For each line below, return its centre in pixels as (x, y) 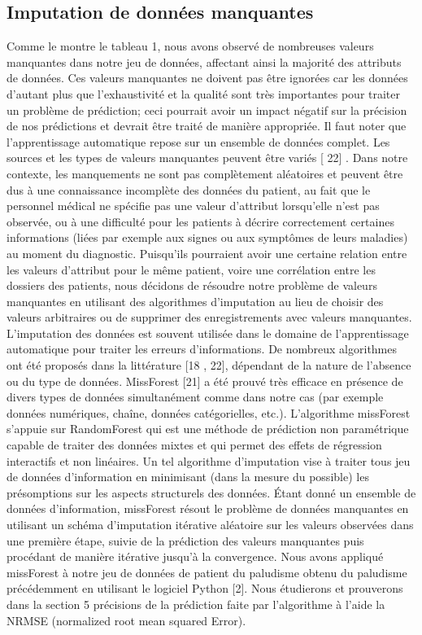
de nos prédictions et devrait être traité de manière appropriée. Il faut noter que (207, 126)
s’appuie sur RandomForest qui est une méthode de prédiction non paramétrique (208, 429)
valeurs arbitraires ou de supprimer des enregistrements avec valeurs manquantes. (209, 317)
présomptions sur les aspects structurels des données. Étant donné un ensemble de (211, 492)
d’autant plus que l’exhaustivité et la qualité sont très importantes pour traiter (204, 93)
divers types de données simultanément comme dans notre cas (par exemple (195, 397)
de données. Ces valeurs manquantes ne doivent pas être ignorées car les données (207, 78)
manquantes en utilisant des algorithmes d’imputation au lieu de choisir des (195, 301)
